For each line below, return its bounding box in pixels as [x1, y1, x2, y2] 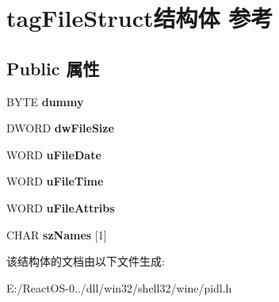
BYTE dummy [6, 93, 84, 109]
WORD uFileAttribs [6, 199, 115, 216]
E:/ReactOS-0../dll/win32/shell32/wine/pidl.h [6, 279, 232, 296]
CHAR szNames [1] [6, 226, 107, 243]
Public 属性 [6, 55, 100, 80]
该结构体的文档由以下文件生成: [6, 253, 165, 270]
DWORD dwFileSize [6, 120, 114, 136]
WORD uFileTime [6, 173, 104, 189]
